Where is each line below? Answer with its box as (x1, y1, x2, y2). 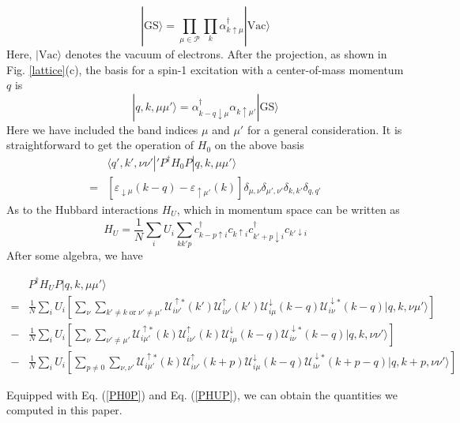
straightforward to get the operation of (6, 137, 194, 153)
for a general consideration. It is (247, 121, 402, 137)
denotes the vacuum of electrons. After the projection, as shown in (65, 46, 387, 62)
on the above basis (214, 137, 304, 153)
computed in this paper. (6, 402, 123, 418)
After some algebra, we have (6, 247, 143, 264)
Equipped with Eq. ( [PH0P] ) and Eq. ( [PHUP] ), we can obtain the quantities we (6, 386, 398, 402)
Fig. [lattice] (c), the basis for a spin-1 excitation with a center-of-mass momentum (6, 61, 404, 77)
